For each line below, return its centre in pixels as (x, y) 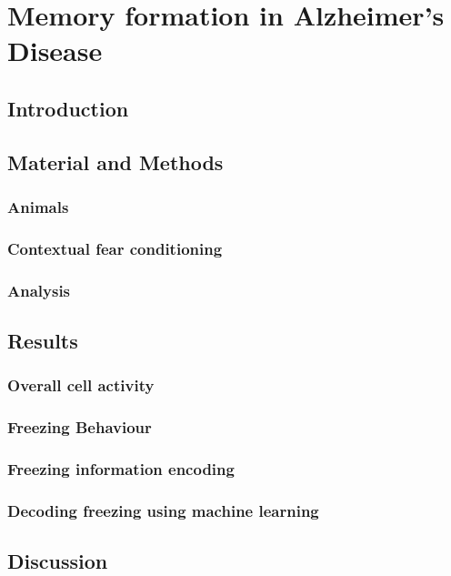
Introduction (68, 108)
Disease (55, 51)
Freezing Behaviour (80, 427)
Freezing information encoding (121, 469)
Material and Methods (115, 162)
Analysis (39, 290)
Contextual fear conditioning (115, 248)
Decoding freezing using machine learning (163, 510)
